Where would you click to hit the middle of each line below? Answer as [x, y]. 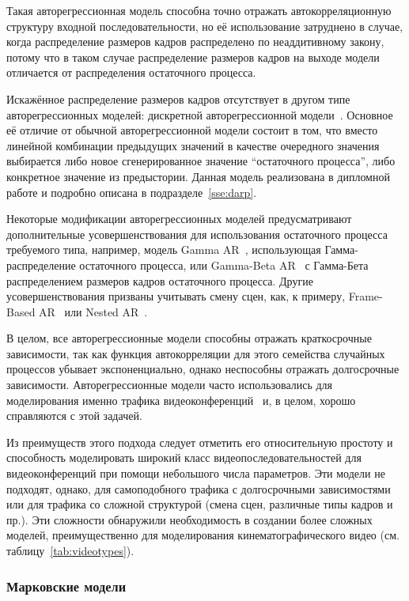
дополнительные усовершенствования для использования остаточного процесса [197, 234]
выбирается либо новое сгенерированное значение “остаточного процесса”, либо [201, 161]
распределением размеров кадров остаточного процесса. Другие [160, 280]
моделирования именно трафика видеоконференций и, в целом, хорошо [181, 400]
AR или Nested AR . [93, 311]
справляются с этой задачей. [74, 416]
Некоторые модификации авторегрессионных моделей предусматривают [179, 219]
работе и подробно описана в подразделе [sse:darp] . [132, 192]
